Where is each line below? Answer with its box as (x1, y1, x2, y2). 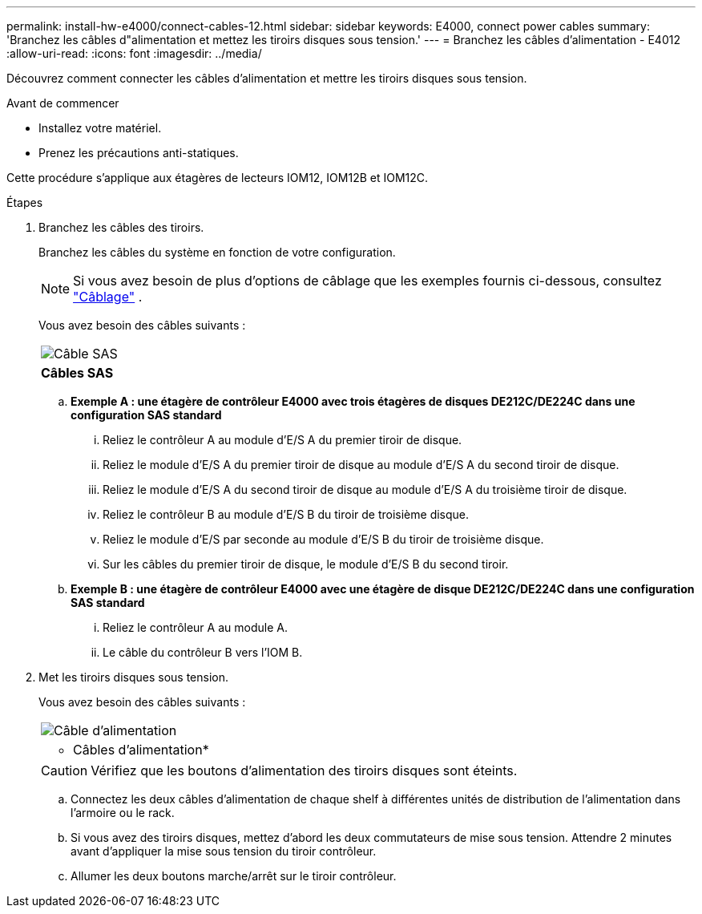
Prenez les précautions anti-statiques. (38, 146, 239, 160)
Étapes (6, 196, 43, 209)
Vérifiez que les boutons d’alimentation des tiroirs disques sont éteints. (91, 762, 518, 779)
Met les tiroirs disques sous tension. (38, 670, 229, 684)
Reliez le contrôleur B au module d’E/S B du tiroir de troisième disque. (103, 508, 470, 521)
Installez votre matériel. (38, 121, 162, 135)
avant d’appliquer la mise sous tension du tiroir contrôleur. (71, 844, 377, 858)
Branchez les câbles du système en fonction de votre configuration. (38, 245, 396, 259)
